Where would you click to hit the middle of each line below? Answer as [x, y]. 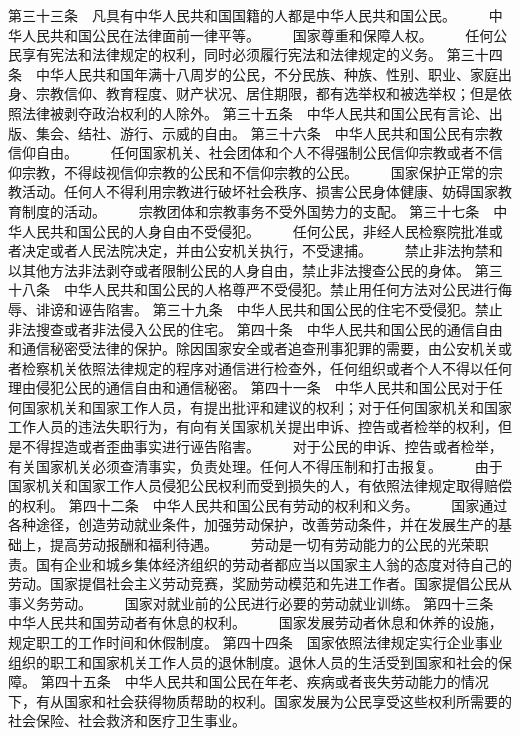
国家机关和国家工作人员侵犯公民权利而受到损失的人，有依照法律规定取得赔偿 [260, 485]
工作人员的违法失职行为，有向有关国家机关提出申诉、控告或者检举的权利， [253, 426]
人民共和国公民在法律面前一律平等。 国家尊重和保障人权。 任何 [257, 34]
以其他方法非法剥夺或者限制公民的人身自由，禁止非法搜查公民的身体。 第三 [255, 269]
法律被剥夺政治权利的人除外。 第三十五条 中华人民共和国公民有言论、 [255, 112]
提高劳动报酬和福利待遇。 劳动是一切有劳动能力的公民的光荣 [262, 544]
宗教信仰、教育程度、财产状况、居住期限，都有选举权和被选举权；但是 [266, 93]
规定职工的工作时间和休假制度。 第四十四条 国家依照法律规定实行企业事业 [255, 642]
